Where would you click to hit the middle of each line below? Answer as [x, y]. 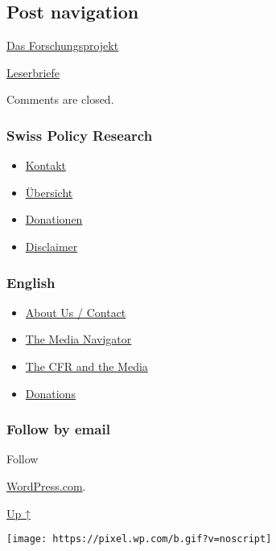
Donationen [54, 219]
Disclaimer [51, 246]
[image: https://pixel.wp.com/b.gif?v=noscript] [139, 539]
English [31, 282]
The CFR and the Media [87, 366]
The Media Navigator [78, 339]
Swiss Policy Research [80, 135]
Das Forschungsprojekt [63, 45]
